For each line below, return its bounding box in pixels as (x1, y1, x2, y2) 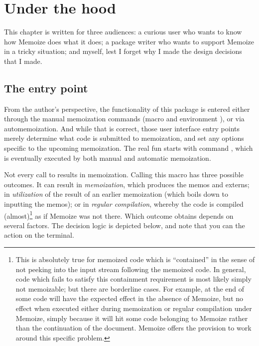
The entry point (4, 80, 88, 95)
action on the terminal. (4, 230, 74, 240)
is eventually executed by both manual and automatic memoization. (4, 152, 211, 163)
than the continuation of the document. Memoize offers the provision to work (15, 323, 252, 333)
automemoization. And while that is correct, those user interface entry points (4, 123, 240, 133)
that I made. (4, 55, 42, 66)
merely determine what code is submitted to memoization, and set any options (4, 133, 244, 143)
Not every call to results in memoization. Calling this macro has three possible (4, 169, 244, 180)
